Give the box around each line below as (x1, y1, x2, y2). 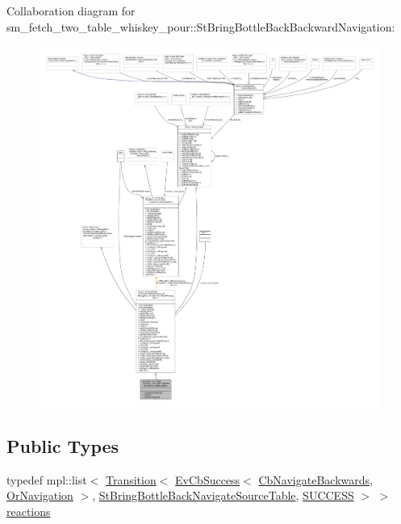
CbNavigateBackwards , (258, 471, 373, 488)
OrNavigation (6, 487, 73, 504)
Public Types (6, 433, 119, 458)
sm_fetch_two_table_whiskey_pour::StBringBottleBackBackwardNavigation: (6, 18, 395, 35)
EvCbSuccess (175, 471, 240, 488)
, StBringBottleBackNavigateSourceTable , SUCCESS (92, 487, 354, 504)
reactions (6, 502, 51, 519)
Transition (105, 471, 157, 488)
